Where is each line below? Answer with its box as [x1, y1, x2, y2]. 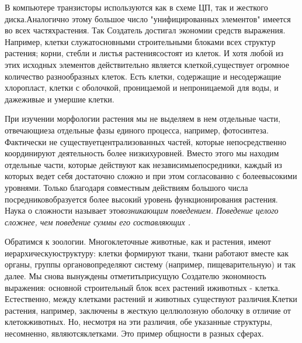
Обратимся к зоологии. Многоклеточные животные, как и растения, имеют [5, 235, 271, 248]
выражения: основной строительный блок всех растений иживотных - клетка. [5, 281, 280, 293]
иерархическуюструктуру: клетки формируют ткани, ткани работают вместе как [5, 246, 289, 259]
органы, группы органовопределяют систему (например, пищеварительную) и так [5, 258, 296, 270]
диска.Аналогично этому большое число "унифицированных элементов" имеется [5, 12, 291, 25]
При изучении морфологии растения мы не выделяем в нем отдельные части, [5, 112, 280, 125]
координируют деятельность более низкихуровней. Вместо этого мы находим [5, 147, 279, 159]
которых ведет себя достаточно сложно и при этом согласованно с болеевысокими [5, 170, 297, 182]
